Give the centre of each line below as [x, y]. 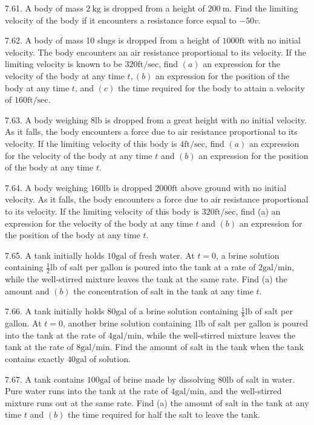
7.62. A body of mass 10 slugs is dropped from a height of [112, 40]
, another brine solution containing [127, 323]
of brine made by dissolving [164, 379]
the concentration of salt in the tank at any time [163, 290]
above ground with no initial [234, 187]
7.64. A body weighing [47, 187]
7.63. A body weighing [47, 119]
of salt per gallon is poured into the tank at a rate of [158, 267]
